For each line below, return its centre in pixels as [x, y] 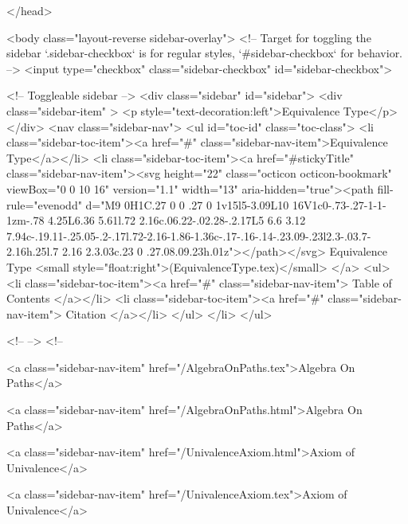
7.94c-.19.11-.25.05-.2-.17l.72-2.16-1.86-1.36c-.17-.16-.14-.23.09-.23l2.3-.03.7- [189, 235]
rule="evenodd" [44, 204]
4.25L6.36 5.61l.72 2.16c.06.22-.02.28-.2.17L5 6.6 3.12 [177, 220]
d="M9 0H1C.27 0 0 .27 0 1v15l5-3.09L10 [187, 204]
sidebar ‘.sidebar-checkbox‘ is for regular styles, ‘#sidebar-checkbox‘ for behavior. [205, 53]
